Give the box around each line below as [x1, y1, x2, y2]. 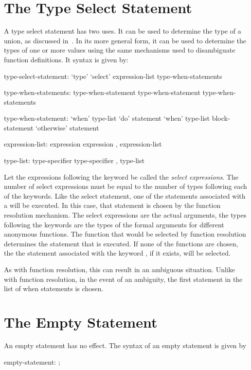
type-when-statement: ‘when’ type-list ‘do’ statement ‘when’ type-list [4, 113, 210, 123]
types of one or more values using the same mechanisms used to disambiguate [4, 45, 235, 55]
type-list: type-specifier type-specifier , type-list [4, 155, 144, 166]
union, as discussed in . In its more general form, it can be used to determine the [4, 35, 246, 45]
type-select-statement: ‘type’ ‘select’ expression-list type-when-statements [4, 71, 222, 81]
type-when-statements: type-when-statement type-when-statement [4, 87, 200, 97]
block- [212, 113, 230, 123]
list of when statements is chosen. [4, 283, 104, 294]
